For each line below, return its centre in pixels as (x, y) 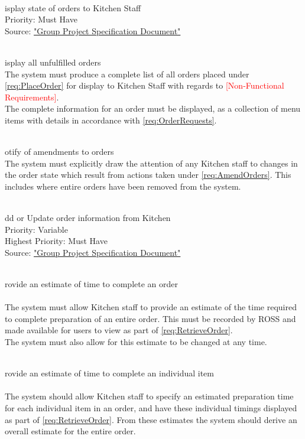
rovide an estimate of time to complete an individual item (109, 373)
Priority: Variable (36, 229)
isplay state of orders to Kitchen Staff (73, 7)
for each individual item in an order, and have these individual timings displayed (151, 408)
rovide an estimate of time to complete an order (91, 284)
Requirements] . (32, 97)
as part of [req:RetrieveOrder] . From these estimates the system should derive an (151, 419)
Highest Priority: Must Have (56, 241)
